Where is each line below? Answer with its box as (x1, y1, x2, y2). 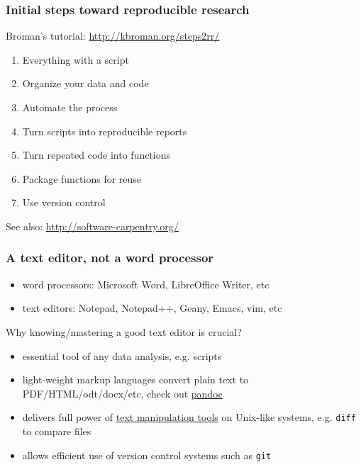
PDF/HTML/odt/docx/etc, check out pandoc (22, 386, 223, 400)
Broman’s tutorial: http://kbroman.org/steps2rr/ (6, 28, 220, 43)
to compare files (22, 424, 91, 438)
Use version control (22, 195, 106, 210)
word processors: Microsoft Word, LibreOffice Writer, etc (22, 276, 270, 291)
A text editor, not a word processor (6, 249, 214, 266)
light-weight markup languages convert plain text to (22, 372, 249, 387)
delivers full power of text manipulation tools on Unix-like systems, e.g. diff (22, 410, 356, 424)
